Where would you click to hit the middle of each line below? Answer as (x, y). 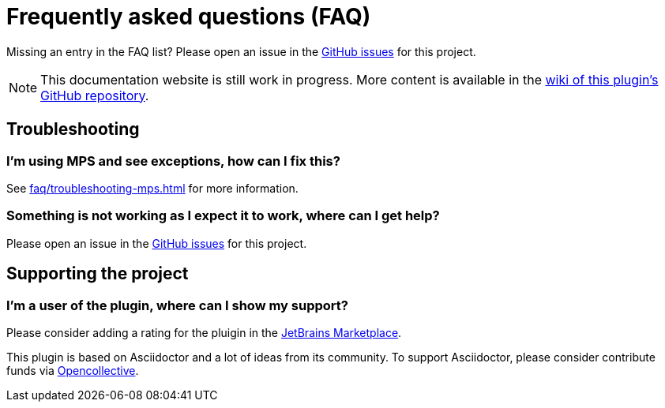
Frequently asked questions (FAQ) (189, 17)
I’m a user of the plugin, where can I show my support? (177, 305)
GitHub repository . (95, 95)
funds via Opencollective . (73, 370)
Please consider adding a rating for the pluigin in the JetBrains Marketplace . (204, 332)
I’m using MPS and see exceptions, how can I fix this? (173, 161)
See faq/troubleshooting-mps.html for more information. (152, 188)
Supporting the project (98, 274)
